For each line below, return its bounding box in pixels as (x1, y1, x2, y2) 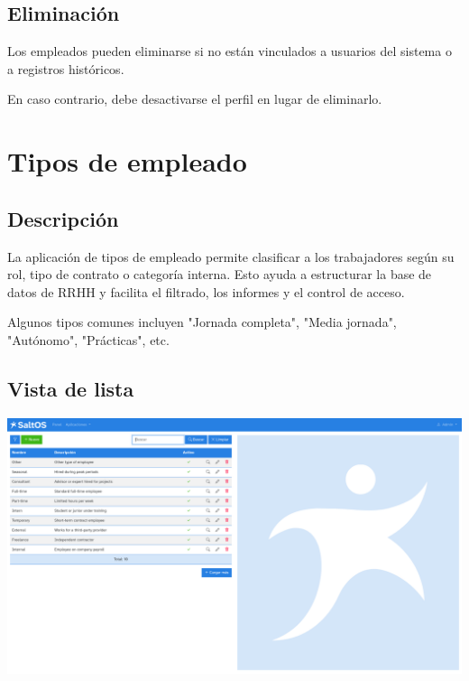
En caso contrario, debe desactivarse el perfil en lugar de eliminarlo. (7, 89, 382, 108)
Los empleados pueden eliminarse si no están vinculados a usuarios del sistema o (7, 42, 452, 61)
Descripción (7, 204, 119, 232)
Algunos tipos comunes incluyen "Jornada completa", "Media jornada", (7, 313, 397, 331)
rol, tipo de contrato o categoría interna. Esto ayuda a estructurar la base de (7, 265, 432, 284)
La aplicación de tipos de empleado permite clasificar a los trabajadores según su (7, 247, 455, 266)
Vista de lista (7, 374, 134, 402)
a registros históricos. (7, 59, 124, 78)
